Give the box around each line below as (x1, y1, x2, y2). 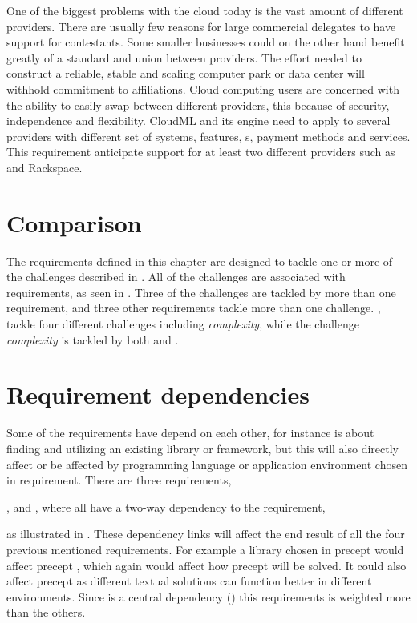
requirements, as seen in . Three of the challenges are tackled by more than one (6, 283, 396, 300)
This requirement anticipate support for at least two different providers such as (6, 143, 395, 160)
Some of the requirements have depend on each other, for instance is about (6, 424, 374, 441)
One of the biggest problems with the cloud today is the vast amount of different (6, 2, 403, 18)
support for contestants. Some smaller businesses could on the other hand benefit (6, 34, 405, 50)
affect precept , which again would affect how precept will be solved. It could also (6, 557, 407, 573)
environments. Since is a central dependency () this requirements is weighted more (6, 588, 411, 605)
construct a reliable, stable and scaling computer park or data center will (6, 65, 365, 82)
